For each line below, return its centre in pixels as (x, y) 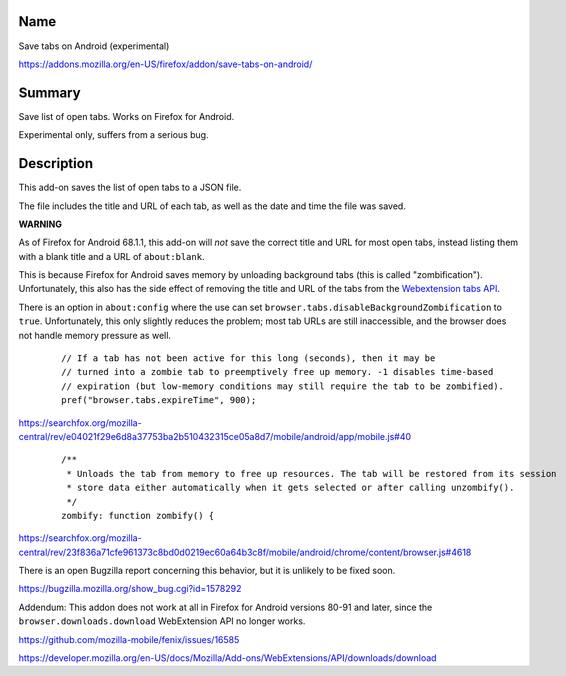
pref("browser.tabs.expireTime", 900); (159, 400)
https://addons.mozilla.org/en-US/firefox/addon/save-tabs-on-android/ (165, 64)
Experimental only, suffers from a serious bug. (113, 135)
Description (56, 163)
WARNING (40, 224)
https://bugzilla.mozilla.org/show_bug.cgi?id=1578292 (130, 589)
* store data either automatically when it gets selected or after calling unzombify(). (290, 488)
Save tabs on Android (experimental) (94, 46)
